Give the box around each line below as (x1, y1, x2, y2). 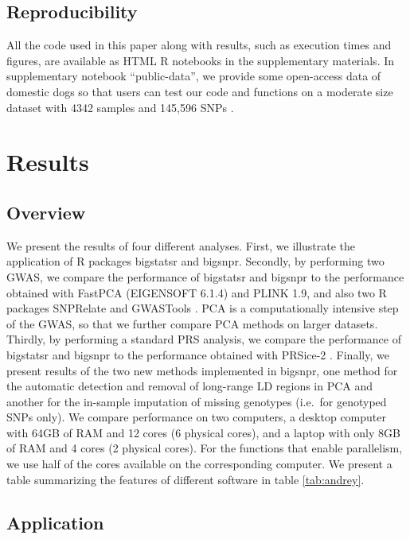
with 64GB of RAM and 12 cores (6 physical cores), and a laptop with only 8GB (6, 424, 400, 440)
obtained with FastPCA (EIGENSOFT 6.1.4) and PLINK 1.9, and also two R (6, 284, 387, 301)
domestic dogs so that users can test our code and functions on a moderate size (6, 83, 393, 99)
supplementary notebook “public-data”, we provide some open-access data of (6, 68, 381, 84)
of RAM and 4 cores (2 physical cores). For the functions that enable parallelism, (6, 440, 403, 456)
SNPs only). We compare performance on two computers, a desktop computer (6, 409, 386, 425)
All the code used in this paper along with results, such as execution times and (6, 37, 392, 53)
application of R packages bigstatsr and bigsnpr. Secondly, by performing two (6, 253, 385, 269)
